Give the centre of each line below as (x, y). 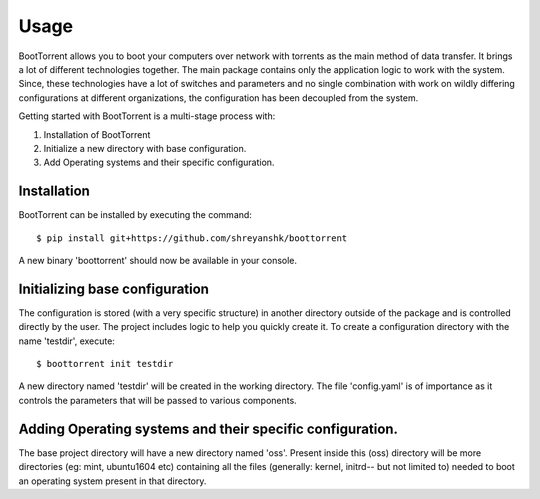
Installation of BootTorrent (97, 134)
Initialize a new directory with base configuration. (145, 148)
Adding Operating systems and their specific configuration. (208, 428)
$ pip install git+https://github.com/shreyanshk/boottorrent (192, 238)
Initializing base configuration (114, 288)
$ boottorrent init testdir (105, 364)
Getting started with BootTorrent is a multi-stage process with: (147, 116)
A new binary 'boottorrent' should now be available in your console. (158, 260)
